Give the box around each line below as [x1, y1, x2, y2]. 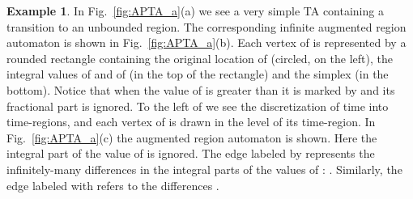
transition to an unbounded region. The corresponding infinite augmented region [6, 18, 407, 35]
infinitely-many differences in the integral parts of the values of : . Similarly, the [6, 160, 402, 177]
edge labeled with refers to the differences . [6, 176, 219, 193]
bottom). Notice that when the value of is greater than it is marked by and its [6, 81, 395, 98]
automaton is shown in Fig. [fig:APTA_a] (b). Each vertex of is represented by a [6, 34, 407, 51]
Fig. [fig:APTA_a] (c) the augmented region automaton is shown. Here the [6, 129, 377, 146]
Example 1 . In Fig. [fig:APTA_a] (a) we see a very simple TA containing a [6, 2, 384, 19]
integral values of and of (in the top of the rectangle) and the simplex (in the [6, 66, 389, 83]
